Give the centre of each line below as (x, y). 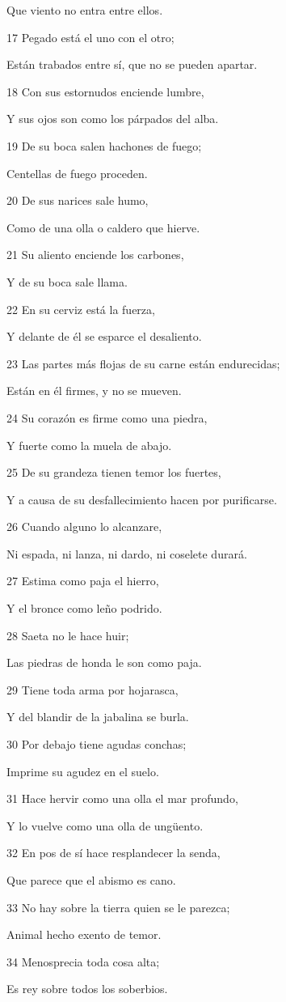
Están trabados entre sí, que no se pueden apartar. (132, 64)
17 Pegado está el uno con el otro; (90, 37)
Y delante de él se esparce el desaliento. (104, 336)
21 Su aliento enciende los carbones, (95, 255)
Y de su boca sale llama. (67, 281)
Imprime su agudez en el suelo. (83, 771)
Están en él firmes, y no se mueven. (94, 391)
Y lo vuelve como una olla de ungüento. (105, 825)
